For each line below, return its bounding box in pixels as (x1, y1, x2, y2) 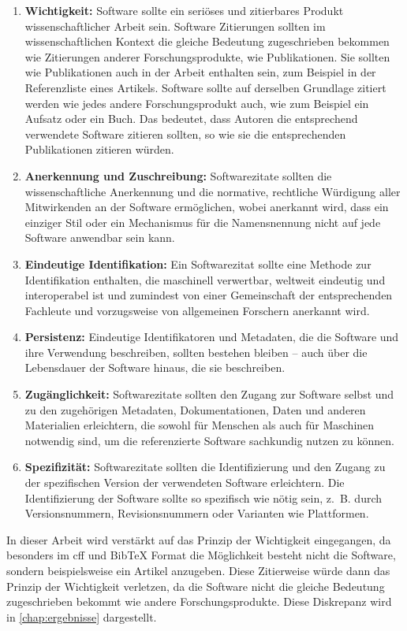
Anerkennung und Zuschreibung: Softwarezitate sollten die (24, 167, 332, 184)
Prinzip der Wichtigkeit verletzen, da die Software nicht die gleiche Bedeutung (6, 577, 385, 594)
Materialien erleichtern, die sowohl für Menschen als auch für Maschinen (24, 417, 375, 433)
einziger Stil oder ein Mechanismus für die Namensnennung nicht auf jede (24, 213, 381, 230)
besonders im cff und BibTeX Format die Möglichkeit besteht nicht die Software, (6, 547, 396, 563)
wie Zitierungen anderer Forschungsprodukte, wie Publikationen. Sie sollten (24, 48, 390, 65)
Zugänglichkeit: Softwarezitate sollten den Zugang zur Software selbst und (24, 386, 394, 403)
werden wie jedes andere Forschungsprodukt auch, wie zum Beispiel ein (24, 95, 369, 111)
